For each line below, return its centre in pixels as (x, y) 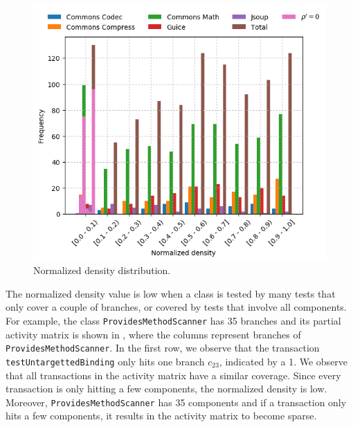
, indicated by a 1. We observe (283, 361)
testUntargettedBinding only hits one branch (105, 361)
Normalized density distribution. (102, 270)
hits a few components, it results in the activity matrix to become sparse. (161, 416)
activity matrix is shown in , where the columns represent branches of (153, 334)
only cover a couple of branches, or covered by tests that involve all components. (176, 307)
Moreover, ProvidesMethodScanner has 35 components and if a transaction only (176, 402)
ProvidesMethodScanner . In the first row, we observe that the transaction (163, 348)
